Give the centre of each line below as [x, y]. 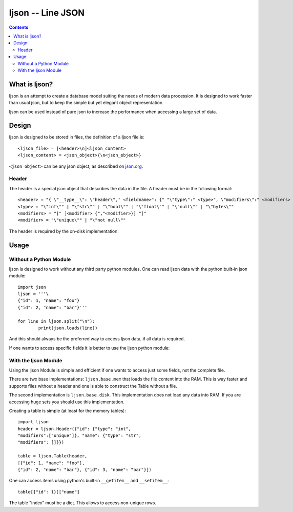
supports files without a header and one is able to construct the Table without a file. [93, 386]
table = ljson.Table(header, [52, 456]
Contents [19, 27]
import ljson [33, 422]
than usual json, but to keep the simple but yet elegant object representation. [86, 103]
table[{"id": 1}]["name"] [49, 492]
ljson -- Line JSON [47, 13]
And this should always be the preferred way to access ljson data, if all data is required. [97, 339]
